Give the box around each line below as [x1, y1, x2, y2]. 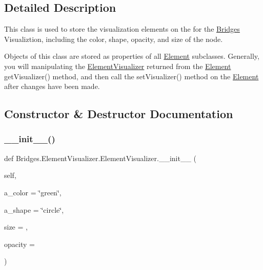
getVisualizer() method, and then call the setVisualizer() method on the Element [4, 71, 259, 81]
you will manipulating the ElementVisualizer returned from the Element [4, 60, 231, 71]
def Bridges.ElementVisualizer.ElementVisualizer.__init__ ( [4, 152, 197, 163]
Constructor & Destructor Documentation [4, 106, 233, 122]
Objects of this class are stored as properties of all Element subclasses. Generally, [4, 51, 259, 61]
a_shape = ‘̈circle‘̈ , [4, 204, 64, 215]
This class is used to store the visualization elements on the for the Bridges [4, 24, 240, 34]
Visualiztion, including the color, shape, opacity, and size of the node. [4, 33, 223, 44]
